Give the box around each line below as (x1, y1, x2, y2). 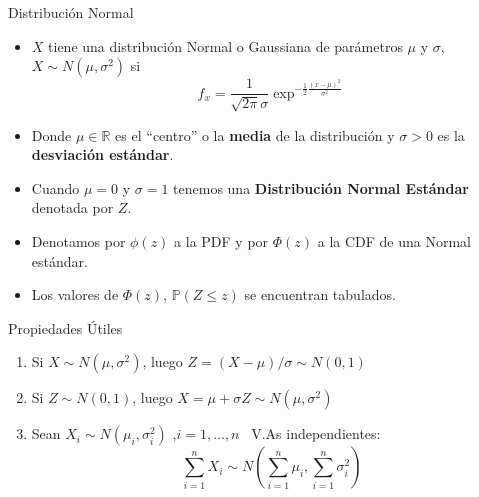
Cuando (31, 177, 80, 198)
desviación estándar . (31, 144, 174, 165)
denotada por (31, 197, 114, 218)
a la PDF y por (174, 231, 269, 252)
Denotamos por (31, 231, 126, 252)
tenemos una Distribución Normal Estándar (173, 177, 469, 198)
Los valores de (31, 284, 119, 305)
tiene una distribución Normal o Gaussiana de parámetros (48, 35, 403, 56)
